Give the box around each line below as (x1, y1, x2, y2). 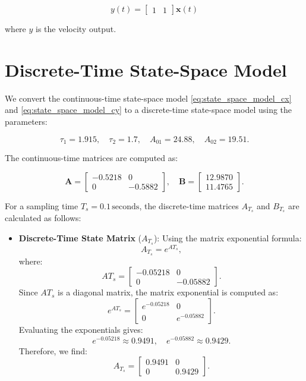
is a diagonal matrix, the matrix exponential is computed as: (58, 286, 279, 298)
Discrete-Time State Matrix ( (18, 232, 142, 244)
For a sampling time (5, 199, 78, 212)
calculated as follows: (5, 212, 81, 224)
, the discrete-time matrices (139, 199, 239, 212)
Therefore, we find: (18, 344, 87, 357)
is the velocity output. (36, 23, 116, 34)
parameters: (5, 115, 48, 127)
